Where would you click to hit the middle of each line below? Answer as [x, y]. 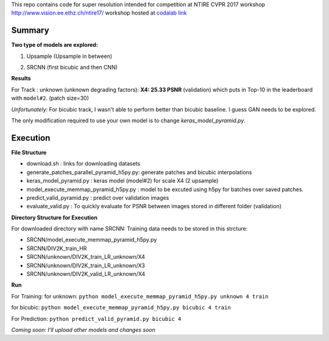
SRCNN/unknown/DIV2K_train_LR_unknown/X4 [86, 257]
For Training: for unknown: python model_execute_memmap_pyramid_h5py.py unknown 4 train [140, 296]
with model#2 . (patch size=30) [50, 98]
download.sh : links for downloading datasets [83, 164]
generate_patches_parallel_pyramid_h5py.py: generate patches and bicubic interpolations [139, 172]
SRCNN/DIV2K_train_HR [57, 248]
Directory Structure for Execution [54, 217]
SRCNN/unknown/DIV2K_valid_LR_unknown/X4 [86, 274]
